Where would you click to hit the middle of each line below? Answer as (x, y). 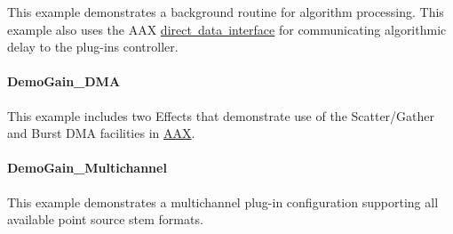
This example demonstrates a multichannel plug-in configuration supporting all (223, 202)
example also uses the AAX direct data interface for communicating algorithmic (227, 29)
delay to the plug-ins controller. (93, 47)
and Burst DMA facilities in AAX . (101, 133)
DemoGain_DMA (64, 81)
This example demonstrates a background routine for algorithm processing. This (226, 12)
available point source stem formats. (105, 219)
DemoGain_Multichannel (87, 168)
